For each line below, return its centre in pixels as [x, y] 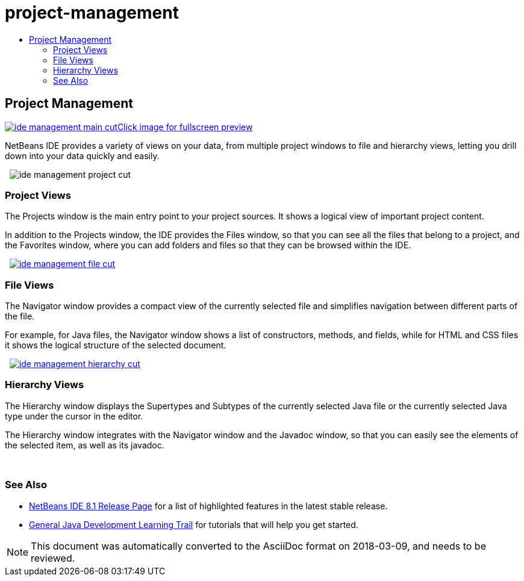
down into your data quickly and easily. [82, 155]
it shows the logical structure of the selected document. [116, 345]
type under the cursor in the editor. [74, 416]
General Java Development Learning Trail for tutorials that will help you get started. [194, 524]
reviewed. [53, 558]
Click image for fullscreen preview [185, 127]
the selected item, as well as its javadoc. [85, 445]
